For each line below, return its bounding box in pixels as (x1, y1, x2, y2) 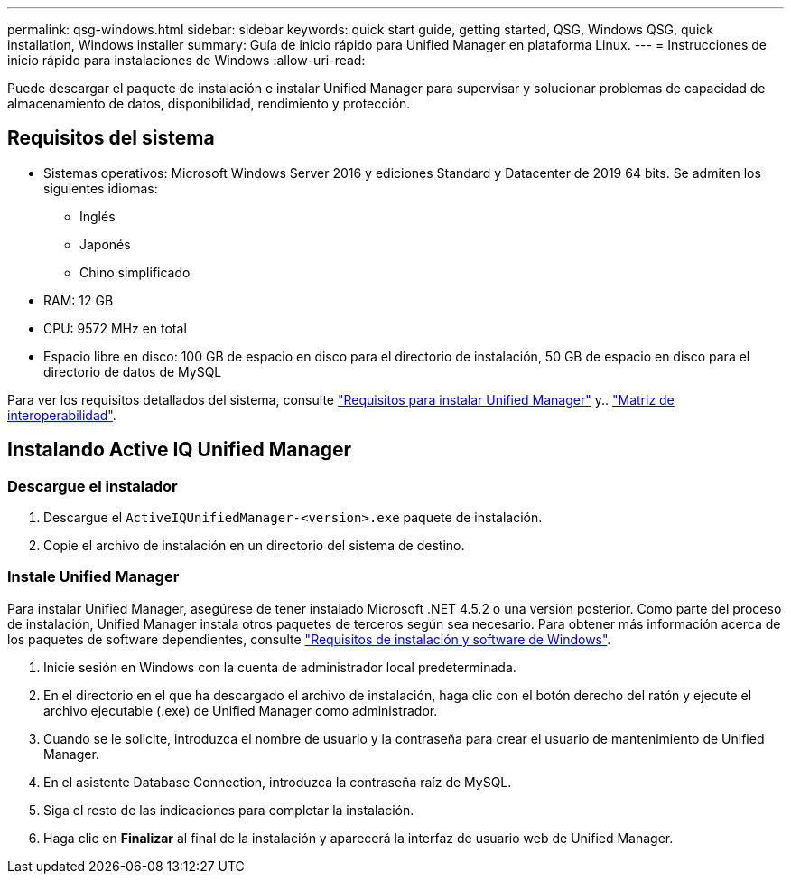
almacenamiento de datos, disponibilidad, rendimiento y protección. (7, 96, 411, 111)
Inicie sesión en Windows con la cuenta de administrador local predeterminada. (43, 659, 516, 675)
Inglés (79, 208, 116, 224)
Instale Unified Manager (7, 567, 180, 586)
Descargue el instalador (7, 476, 178, 495)
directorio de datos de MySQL (43, 363, 222, 380)
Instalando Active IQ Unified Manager (7, 438, 352, 462)
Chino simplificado (79, 264, 191, 280)
